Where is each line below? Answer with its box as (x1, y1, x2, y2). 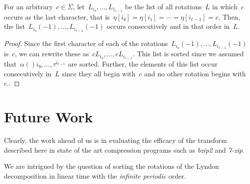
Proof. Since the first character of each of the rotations (4, 38, 168, 48)
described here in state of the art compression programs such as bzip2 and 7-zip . (4, 144, 245, 155)
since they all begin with (62, 68, 136, 78)
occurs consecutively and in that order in (106, 21, 230, 31)
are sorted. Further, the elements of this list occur (68, 59, 218, 69)
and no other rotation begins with (144, 68, 246, 78)
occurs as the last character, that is (4, 11, 110, 22)
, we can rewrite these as (15, 48, 89, 59)
